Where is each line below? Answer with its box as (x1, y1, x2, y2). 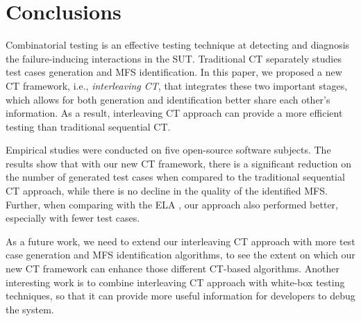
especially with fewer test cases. (6, 211, 140, 225)
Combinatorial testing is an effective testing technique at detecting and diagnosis (6, 38, 350, 52)
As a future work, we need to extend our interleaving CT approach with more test (6, 233, 355, 248)
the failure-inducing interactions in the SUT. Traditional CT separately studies (6, 51, 342, 65)
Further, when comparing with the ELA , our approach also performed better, (6, 197, 338, 211)
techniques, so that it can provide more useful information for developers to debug (6, 288, 355, 303)
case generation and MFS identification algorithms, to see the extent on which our (6, 247, 355, 262)
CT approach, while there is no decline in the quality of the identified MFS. (6, 183, 328, 198)
